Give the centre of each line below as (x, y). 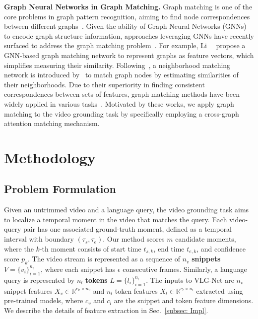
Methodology (50, 157)
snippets (206, 259)
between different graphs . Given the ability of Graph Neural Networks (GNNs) (125, 26)
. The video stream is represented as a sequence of (104, 259)
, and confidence (221, 248)
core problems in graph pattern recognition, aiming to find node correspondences (127, 16)
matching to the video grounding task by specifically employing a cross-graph (122, 113)
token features (136, 290)
